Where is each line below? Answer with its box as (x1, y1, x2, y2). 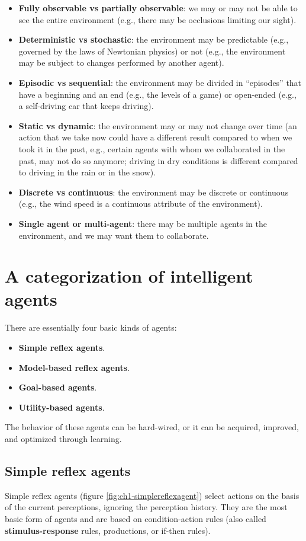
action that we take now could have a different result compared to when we (18, 131, 292, 143)
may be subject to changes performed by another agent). (18, 56, 224, 69)
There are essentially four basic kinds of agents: (5, 321, 177, 334)
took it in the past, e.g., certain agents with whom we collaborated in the (18, 142, 285, 155)
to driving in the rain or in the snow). (18, 166, 156, 178)
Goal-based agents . (18, 381, 97, 393)
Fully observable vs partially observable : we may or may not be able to (18, 2, 298, 14)
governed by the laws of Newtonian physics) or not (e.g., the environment (18, 44, 286, 57)
